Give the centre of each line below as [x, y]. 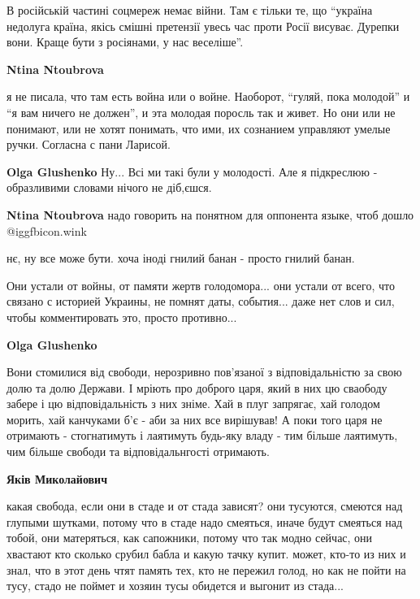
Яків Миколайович [57, 478]
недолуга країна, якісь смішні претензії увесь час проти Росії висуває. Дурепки [203, 26]
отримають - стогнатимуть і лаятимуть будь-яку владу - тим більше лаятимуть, [202, 435]
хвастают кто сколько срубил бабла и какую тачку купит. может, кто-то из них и [206, 554]
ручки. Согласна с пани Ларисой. [89, 144]
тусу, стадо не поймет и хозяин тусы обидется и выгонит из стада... [175, 586]
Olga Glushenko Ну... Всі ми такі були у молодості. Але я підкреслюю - [192, 171]
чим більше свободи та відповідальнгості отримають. [138, 451]
